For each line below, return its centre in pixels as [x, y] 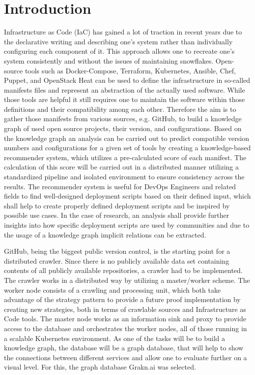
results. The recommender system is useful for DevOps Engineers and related [120, 186]
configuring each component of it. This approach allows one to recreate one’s [119, 51]
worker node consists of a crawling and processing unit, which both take [113, 290]
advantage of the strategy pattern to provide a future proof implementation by [122, 299]
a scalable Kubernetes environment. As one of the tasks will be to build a [115, 338]
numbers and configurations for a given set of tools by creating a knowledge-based [127, 148]
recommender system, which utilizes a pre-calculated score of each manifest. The [125, 157]
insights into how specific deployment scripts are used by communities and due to [127, 225]
